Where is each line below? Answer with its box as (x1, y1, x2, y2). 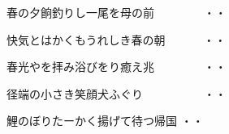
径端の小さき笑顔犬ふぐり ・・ (6, 85, 227, 102)
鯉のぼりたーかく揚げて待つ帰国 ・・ (6, 112, 204, 129)
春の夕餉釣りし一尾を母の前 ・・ (6, 4, 227, 20)
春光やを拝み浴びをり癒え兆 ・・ (6, 58, 227, 75)
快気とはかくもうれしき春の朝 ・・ (6, 31, 227, 48)
